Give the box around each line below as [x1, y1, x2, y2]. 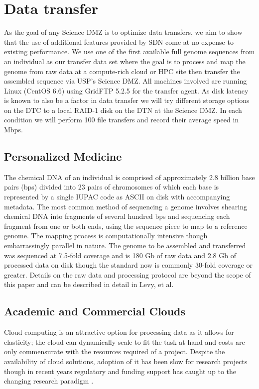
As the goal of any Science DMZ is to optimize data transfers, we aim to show [4, 27, 243, 37]
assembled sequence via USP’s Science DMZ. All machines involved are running [4, 76, 247, 86]
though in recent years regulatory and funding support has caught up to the [4, 366, 236, 376]
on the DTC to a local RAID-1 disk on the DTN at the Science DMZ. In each [4, 104, 242, 115]
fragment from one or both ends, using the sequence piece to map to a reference [4, 220, 248, 231]
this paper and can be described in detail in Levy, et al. [4, 279, 174, 290]
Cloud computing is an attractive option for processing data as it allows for [4, 327, 234, 337]
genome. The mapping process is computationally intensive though [4, 230, 208, 241]
